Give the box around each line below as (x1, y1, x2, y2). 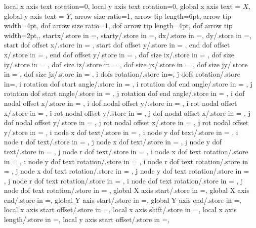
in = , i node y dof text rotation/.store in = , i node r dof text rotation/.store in (4, 156, 248, 166)
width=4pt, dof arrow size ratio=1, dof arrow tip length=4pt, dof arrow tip (4, 20, 233, 31)
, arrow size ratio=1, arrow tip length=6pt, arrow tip (70, 10, 231, 21)
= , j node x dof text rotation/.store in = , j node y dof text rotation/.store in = (4, 166, 249, 176)
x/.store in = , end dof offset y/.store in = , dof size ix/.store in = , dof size (4, 49, 235, 59)
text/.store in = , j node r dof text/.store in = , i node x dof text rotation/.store (4, 146, 248, 156)
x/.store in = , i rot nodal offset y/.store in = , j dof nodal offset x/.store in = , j (4, 107, 251, 118)
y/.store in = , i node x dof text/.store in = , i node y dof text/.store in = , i (4, 127, 238, 137)
